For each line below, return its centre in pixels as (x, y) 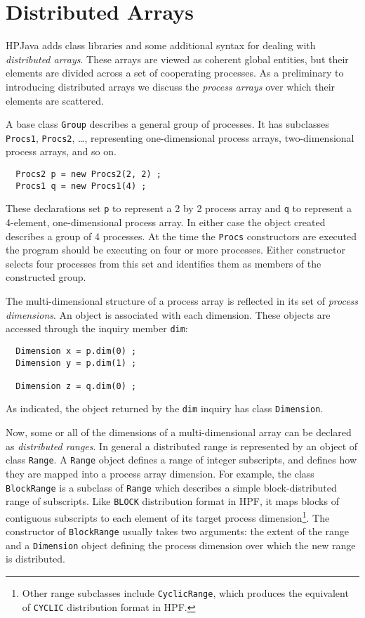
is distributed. (35, 559)
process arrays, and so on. (61, 151)
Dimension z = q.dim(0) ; (76, 386)
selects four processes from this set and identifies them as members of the (164, 263)
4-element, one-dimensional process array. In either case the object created (166, 222)
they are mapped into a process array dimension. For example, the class (160, 473)
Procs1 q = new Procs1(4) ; (81, 186)
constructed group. (46, 277)
